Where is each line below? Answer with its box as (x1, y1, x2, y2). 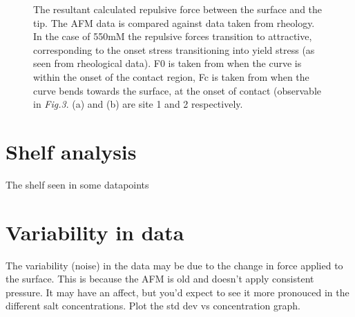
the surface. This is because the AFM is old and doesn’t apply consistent (6, 271, 314, 286)
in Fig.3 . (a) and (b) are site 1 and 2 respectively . (33, 97, 243, 111)
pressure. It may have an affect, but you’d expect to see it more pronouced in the (6, 285, 349, 299)
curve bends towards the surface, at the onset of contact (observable (33, 83, 322, 97)
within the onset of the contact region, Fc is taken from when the (33, 69, 309, 84)
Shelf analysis (6, 137, 137, 165)
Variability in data (6, 218, 184, 246)
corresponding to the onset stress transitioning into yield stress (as (33, 42, 315, 57)
